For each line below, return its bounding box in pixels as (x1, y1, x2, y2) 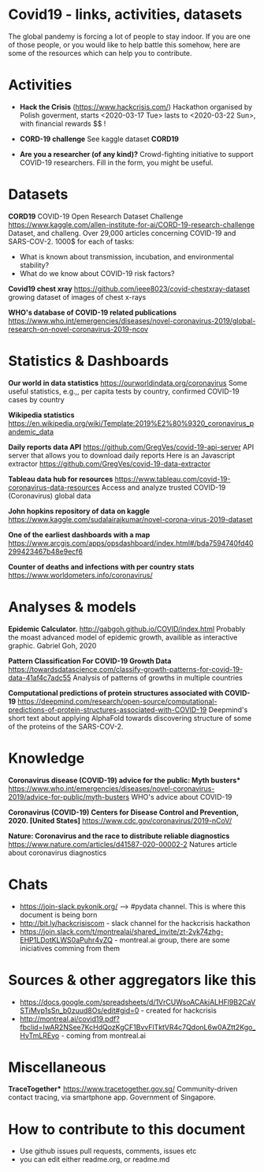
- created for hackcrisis (140, 1006, 217, 1015)
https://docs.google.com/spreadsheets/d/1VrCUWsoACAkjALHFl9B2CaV (19, 997, 256, 1006)
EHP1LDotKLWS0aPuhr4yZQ (19, 935, 113, 944)
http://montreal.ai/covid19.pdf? (19, 1013, 120, 1023)
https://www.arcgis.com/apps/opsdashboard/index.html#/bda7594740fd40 (8, 538, 254, 547)
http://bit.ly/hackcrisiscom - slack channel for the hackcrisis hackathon (19, 918, 251, 928)
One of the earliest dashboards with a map (8, 530, 151, 539)
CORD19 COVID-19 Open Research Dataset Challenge (8, 211, 184, 221)
